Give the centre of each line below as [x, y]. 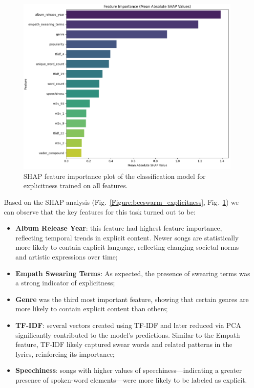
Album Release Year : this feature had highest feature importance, [119, 228]
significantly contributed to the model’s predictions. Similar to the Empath [128, 334]
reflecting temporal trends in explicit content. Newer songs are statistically [127, 237]
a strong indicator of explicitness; [65, 283]
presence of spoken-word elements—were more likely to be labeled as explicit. [131, 379]
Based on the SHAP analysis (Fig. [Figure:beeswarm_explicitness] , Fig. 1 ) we [121, 202]
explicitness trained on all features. [76, 185]
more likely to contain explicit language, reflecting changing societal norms [127, 247]
